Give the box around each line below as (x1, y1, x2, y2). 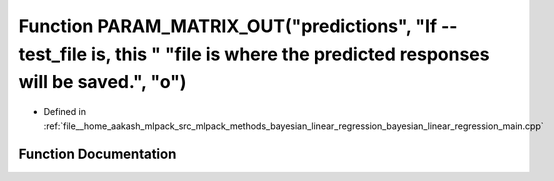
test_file (18, 43, 88, 65)
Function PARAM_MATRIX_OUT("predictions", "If (18, 15, 438, 37)
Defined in (43, 106, 87, 118)
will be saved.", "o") (18, 71, 187, 94)
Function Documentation (18, 146, 177, 163)
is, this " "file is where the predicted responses (90, 43, 490, 65)
